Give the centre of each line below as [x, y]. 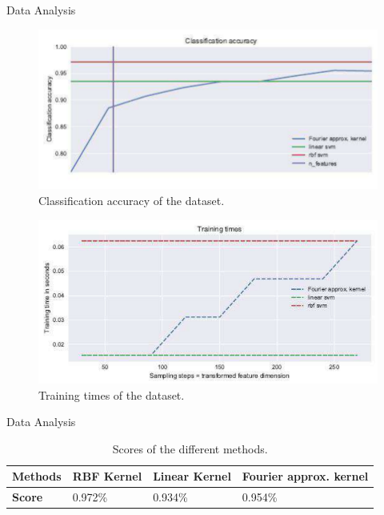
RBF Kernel [107, 476]
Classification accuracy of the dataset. [132, 200]
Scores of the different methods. [190, 448]
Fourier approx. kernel [305, 476]
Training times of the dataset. [112, 394]
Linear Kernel [192, 476]
